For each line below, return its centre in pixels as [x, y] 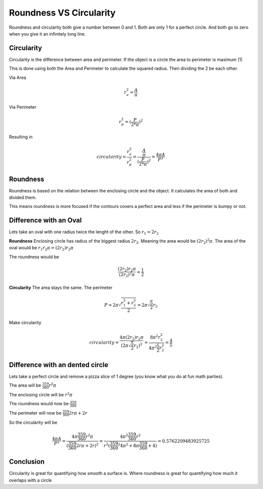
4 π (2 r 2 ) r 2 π [131, 338]
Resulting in [21, 137]
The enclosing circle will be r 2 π [41, 394]
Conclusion [27, 462]
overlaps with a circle [30, 480]
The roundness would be [34, 257]
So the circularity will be [33, 422]
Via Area [18, 77]
